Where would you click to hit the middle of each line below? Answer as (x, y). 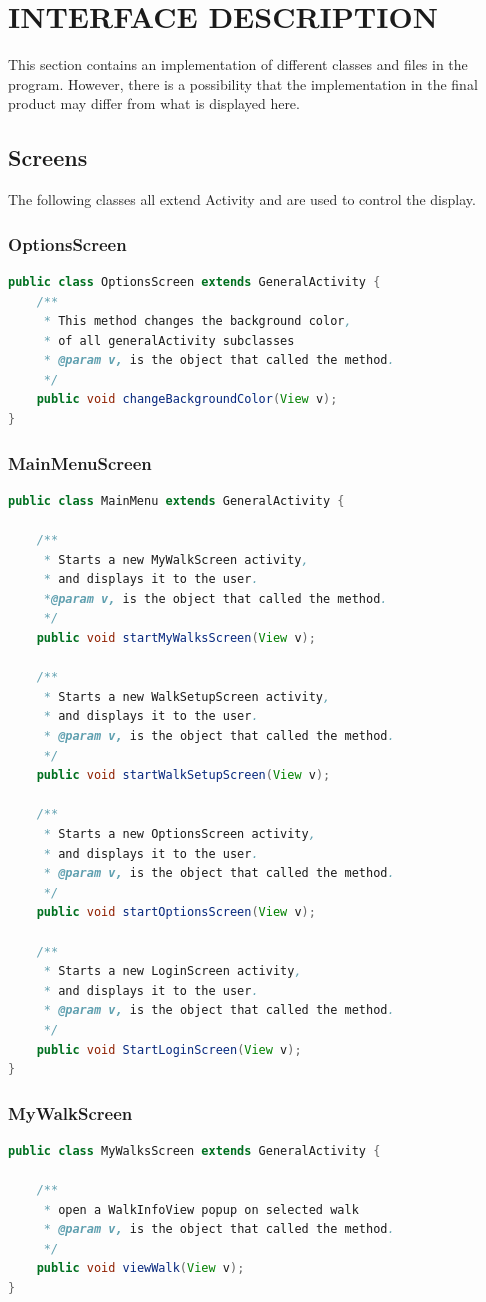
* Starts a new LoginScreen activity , (172, 971)
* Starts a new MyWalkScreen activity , (176, 559)
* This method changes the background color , (197, 321)
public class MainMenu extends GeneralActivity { (176, 500)
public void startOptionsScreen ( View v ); (176, 912)
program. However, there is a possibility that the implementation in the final (243, 83)
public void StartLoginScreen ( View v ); (169, 1049)
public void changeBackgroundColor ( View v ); (187, 399)
